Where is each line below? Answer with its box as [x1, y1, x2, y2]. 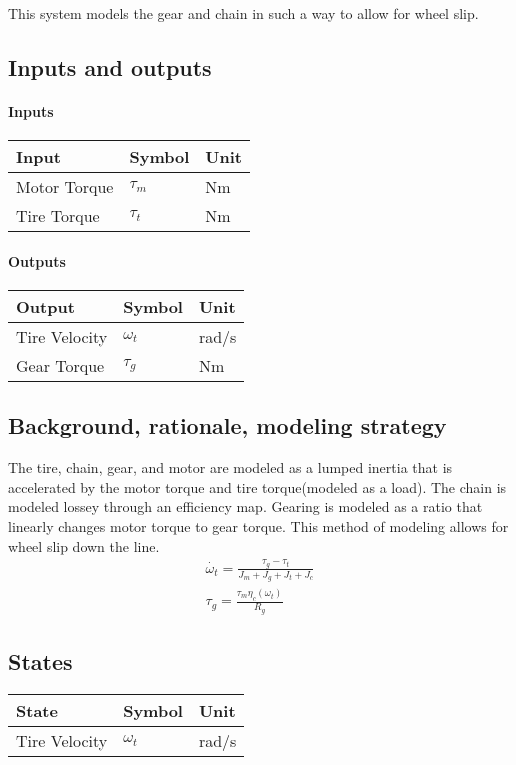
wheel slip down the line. [8, 535, 160, 556]
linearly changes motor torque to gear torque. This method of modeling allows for [8, 515, 509, 536]
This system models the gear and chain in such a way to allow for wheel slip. [8, 3, 479, 23]
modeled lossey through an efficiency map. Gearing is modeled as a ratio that [8, 496, 483, 517]
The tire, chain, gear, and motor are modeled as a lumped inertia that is [8, 457, 453, 478]
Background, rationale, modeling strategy [8, 410, 447, 441]
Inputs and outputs [8, 51, 212, 82]
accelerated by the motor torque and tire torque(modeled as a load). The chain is [8, 476, 507, 497]
